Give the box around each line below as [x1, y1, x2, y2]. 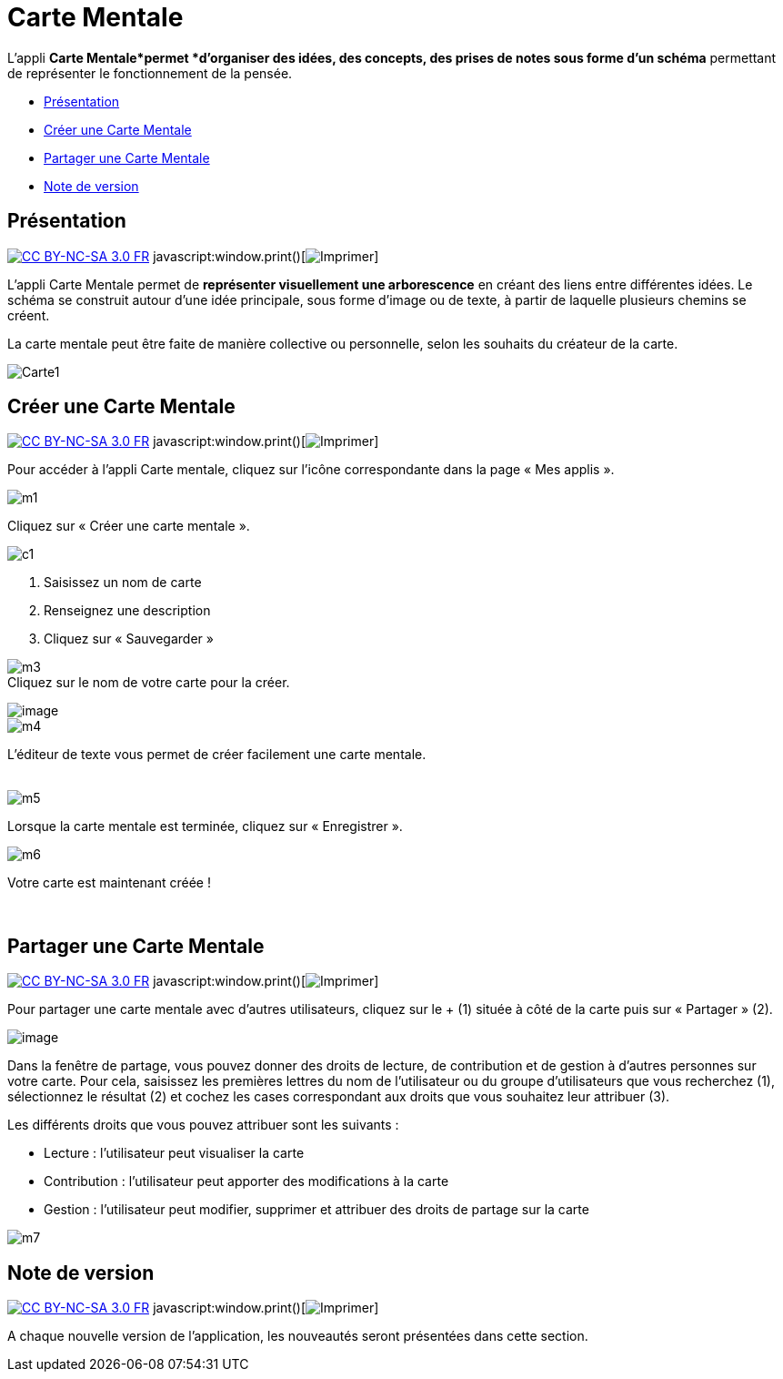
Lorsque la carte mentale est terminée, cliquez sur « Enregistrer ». [7, 818, 403, 835]
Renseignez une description [44, 603, 211, 619]
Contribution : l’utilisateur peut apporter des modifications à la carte [44, 1173, 449, 1190]
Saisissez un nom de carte [44, 574, 202, 591]
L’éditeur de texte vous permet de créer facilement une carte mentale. [7, 746, 427, 763]
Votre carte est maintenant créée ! [7, 875, 211, 891]
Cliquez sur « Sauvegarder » [44, 631, 214, 647]
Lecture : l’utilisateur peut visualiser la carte [44, 1145, 305, 1161]
